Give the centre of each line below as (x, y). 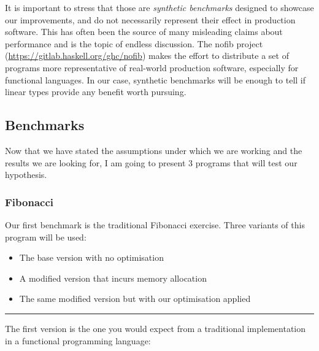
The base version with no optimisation (91, 257)
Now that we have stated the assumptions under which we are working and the (154, 150)
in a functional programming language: (78, 340)
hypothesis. (26, 175)
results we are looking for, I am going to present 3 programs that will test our (151, 162)
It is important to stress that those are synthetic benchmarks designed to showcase (159, 7)
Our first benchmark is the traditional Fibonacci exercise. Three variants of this (155, 224)
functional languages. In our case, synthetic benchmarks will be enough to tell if (156, 79)
